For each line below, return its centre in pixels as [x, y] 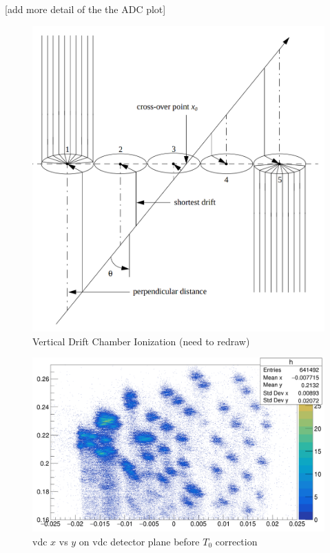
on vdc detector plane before [139, 541]
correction [236, 541]
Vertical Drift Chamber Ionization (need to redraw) [141, 341]
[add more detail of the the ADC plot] [85, 9]
